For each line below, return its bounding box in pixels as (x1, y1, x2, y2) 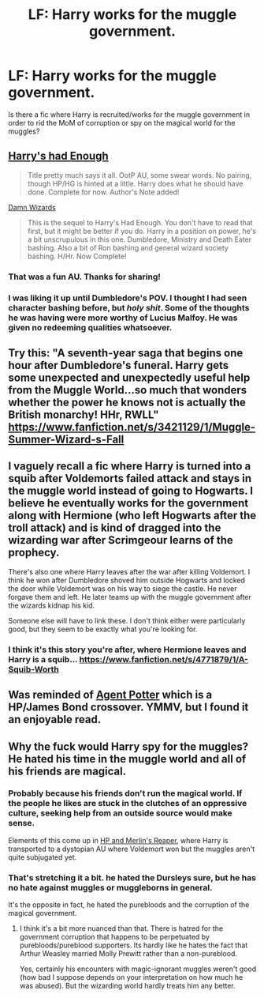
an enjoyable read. (8, 713, 102, 726)
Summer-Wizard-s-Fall (8, 432, 125, 446)
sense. (8, 818, 35, 829)
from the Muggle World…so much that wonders (8, 383, 247, 397)
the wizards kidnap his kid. (8, 601, 95, 610)
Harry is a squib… (8, 653, 78, 665)
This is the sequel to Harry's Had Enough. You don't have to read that (27, 217, 254, 227)
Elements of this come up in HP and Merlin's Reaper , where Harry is (8, 835, 229, 845)
